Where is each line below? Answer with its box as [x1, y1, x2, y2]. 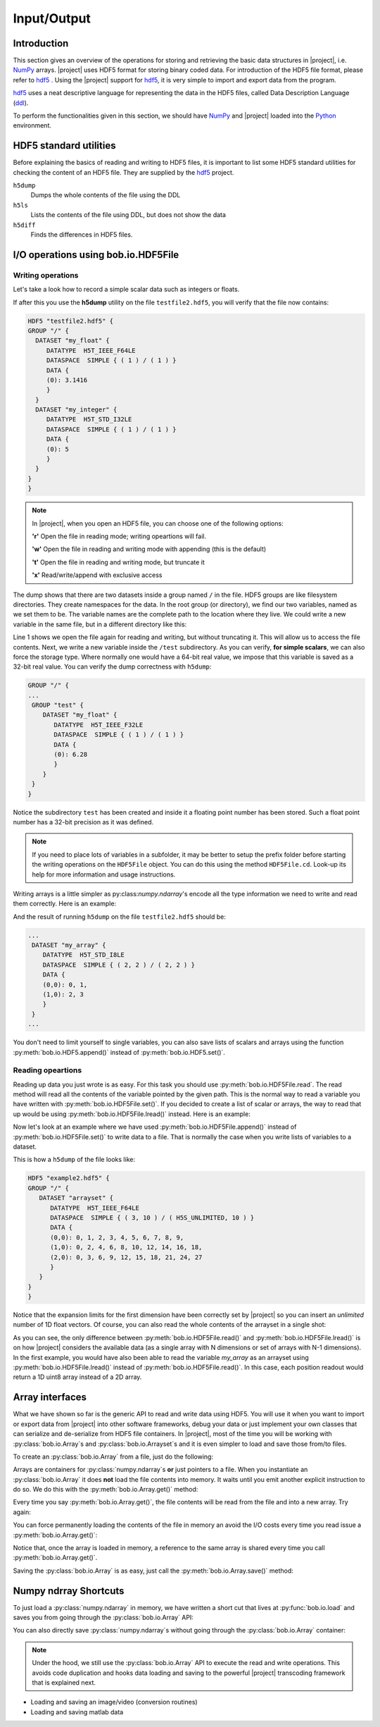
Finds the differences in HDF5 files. [30, 230, 133, 239]
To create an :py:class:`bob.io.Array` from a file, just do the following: [13, 1452, 214, 1461]
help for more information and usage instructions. [32, 870, 176, 879]
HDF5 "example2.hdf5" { [27, 1174, 110, 1182]
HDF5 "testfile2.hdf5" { [27, 317, 114, 325]
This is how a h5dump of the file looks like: [13, 1156, 135, 1164]
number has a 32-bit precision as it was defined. [13, 817, 154, 826]
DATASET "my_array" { [32, 941, 106, 949]
